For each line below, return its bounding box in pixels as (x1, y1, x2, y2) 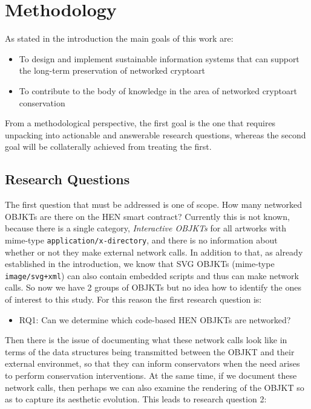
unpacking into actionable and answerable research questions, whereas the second (5, 128, 306, 141)
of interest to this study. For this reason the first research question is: (5, 292, 262, 305)
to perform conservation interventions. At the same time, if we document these (5, 369, 297, 381)
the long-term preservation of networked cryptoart (19, 64, 205, 77)
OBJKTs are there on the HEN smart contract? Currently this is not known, (5, 210, 290, 222)
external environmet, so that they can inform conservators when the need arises (5, 357, 300, 370)
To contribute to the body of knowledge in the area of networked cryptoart (19, 84, 297, 97)
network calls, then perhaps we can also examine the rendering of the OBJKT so (5, 381, 304, 393)
